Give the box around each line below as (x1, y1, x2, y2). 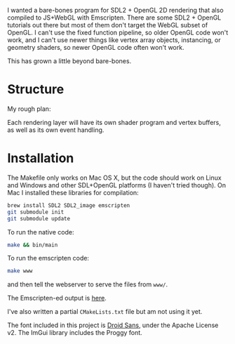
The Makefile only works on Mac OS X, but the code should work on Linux (7, 173, 222, 182)
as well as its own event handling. (7, 126, 105, 134)
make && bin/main (7, 242, 58, 249)
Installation (7, 150, 74, 166)
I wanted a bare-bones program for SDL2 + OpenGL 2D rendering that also (7, 6, 224, 14)
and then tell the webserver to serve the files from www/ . (7, 280, 168, 289)
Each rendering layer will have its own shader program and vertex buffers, (7, 118, 221, 126)
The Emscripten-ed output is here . (7, 294, 107, 303)
